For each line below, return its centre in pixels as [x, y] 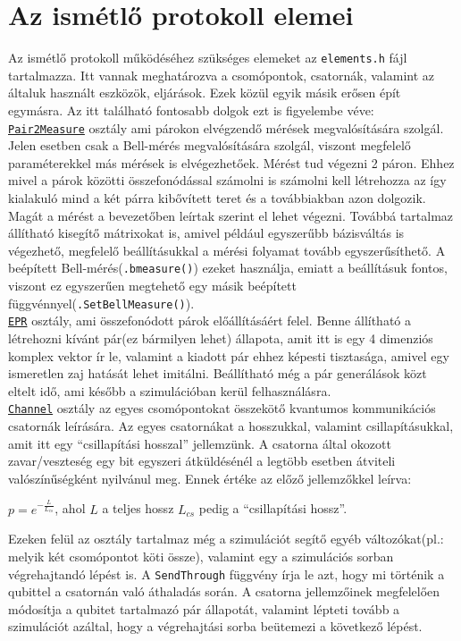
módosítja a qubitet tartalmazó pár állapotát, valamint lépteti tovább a [204, 608]
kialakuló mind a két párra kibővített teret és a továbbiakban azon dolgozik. [217, 198]
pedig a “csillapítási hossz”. [273, 508]
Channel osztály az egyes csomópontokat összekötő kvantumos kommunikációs [222, 408]
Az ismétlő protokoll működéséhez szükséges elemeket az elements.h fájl [208, 58]
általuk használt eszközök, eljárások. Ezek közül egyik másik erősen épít [205, 93]
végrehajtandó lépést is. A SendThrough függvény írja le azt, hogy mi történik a [226, 574]
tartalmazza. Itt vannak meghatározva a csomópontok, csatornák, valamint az [222, 75]
